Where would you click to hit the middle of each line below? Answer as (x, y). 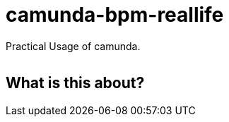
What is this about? (75, 83)
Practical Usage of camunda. (73, 46)
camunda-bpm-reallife (115, 15)
